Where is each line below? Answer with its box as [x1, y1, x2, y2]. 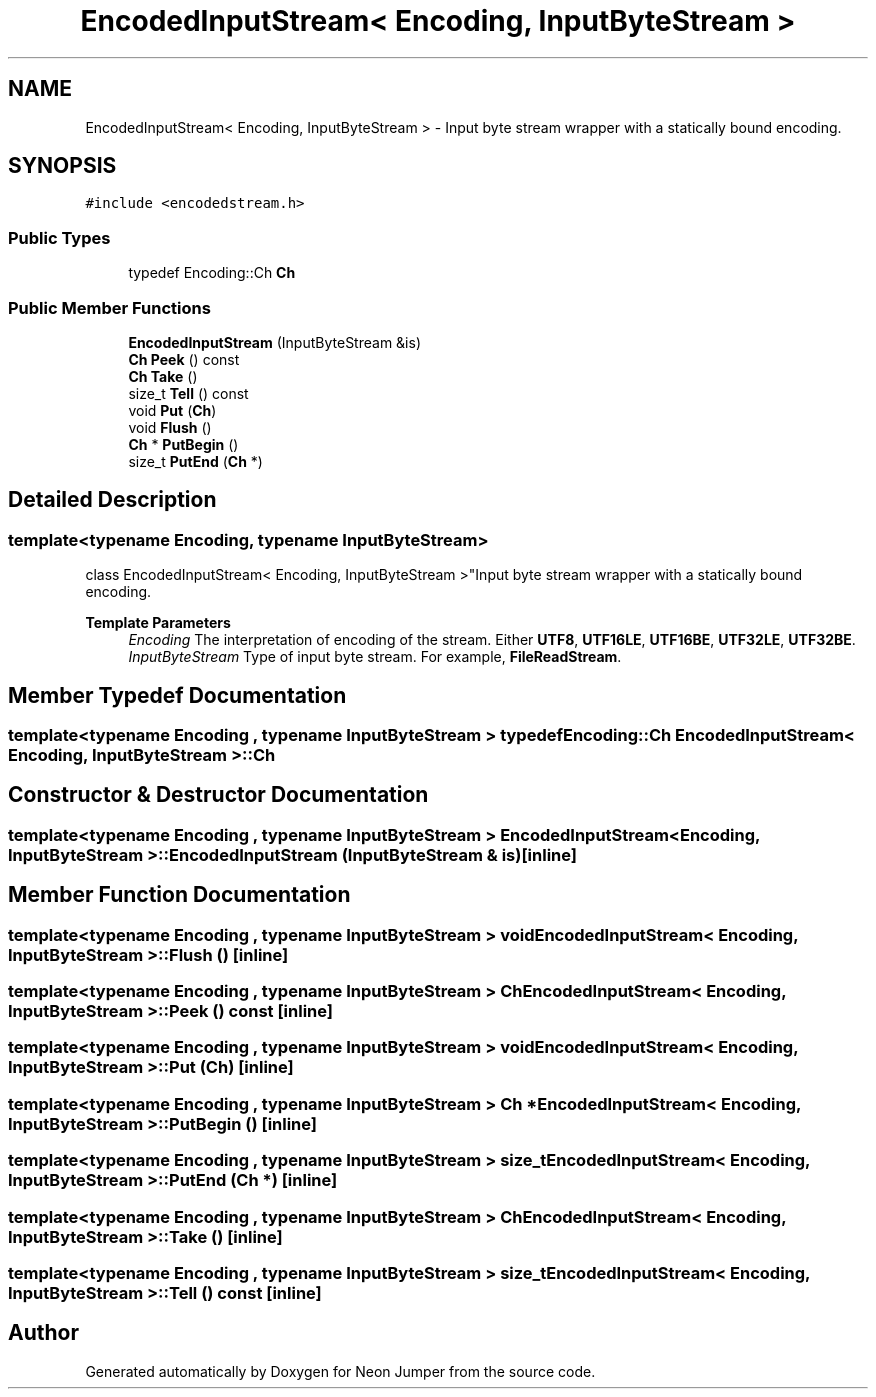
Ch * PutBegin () [128, 435, 239, 453]
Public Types [8, 227, 111, 248]
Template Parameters [85, 614, 231, 632]
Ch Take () [128, 367, 198, 385]
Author [8, 1320, 79, 1346]
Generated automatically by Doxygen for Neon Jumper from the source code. [85, 1362, 596, 1380]
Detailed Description [8, 487, 217, 513]
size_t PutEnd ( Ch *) [128, 452, 263, 470]
